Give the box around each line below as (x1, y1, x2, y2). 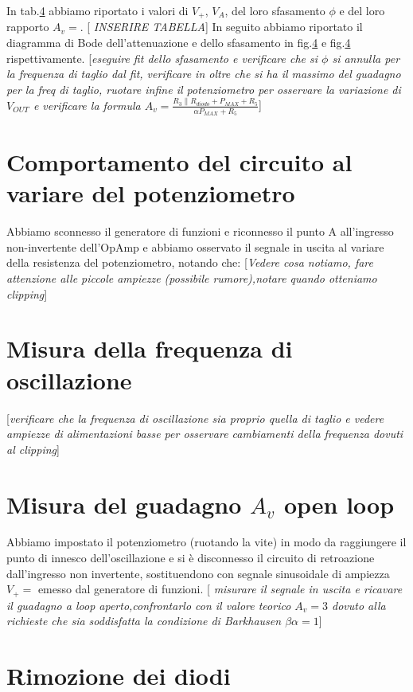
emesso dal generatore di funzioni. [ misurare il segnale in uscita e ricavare (37, 581, 403, 597)
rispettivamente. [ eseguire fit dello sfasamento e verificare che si (6, 49, 318, 66)
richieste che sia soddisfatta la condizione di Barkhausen (6, 612, 282, 629)
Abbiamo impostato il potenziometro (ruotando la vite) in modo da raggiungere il (6, 534, 407, 550)
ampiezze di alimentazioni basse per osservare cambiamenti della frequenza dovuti (6, 425, 403, 442)
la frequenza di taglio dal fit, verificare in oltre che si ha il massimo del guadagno (6, 65, 401, 82)
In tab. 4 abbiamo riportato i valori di (6, 2, 189, 18)
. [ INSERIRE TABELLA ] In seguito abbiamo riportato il (80, 18, 363, 35)
